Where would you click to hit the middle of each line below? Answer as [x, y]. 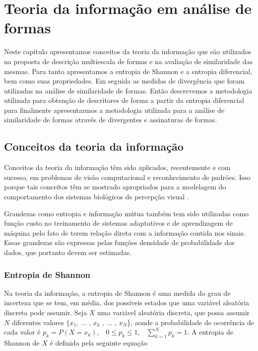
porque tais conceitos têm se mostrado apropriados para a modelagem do [115, 187]
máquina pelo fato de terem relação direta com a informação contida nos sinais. [125, 232]
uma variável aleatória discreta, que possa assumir [174, 312]
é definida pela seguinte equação [98, 343]
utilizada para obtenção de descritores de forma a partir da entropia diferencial [124, 100]
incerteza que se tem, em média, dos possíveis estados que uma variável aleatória [127, 303]
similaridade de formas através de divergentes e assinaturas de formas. [111, 120]
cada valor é [22, 332]
